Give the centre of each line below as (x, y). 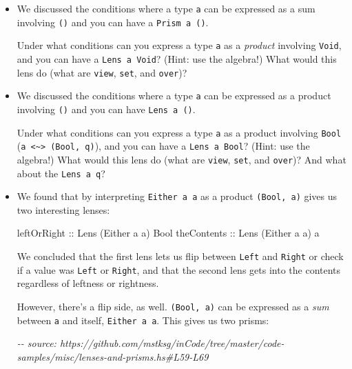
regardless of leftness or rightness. (88, 283)
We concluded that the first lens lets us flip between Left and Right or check (180, 256)
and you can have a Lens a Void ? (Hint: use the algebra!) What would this (177, 58)
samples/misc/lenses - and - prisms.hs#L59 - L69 (113, 356)
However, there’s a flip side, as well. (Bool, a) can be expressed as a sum (173, 306)
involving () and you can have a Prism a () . (113, 22)
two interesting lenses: (63, 209)
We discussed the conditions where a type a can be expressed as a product (174, 96)
